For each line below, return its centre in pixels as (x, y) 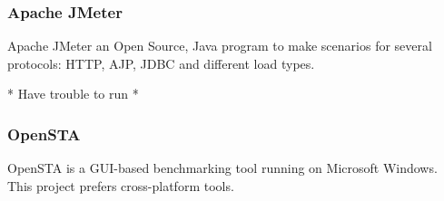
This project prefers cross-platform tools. (121, 185)
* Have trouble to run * (73, 94)
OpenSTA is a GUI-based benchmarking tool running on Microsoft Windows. (222, 168)
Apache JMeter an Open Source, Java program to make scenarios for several (220, 46)
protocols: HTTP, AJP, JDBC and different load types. (161, 63)
